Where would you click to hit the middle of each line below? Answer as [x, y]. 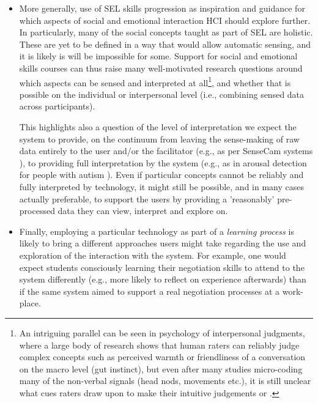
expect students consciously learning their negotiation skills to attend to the [162, 267]
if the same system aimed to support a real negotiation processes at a [150, 291]
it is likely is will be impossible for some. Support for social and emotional [158, 56]
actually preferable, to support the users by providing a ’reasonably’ [147, 198]
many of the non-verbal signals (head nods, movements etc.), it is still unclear [165, 381]
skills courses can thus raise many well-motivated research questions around [161, 68]
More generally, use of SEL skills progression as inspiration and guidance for [162, 8]
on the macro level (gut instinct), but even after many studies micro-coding [161, 368]
